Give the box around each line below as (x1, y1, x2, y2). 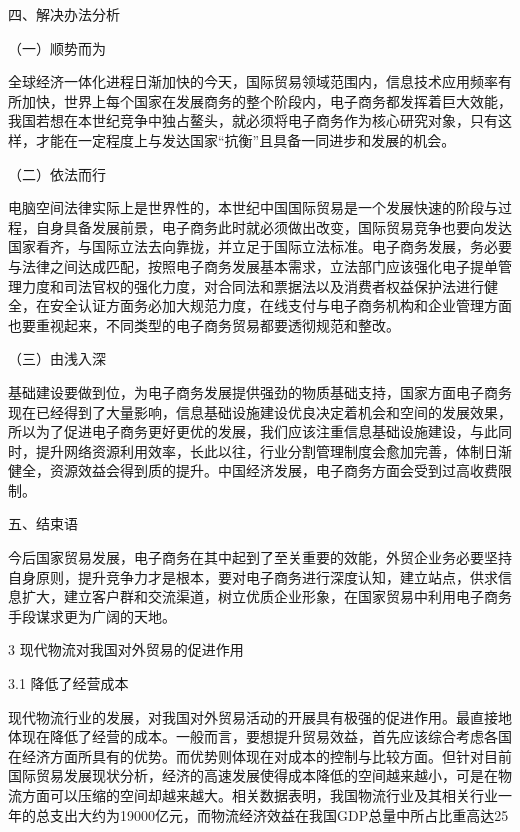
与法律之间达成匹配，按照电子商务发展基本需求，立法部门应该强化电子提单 (8, 255, 498, 276)
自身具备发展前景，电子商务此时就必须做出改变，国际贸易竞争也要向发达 (35, 216, 512, 237)
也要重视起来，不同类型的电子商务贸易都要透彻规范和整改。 (8, 314, 400, 335)
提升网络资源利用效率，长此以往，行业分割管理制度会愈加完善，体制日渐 (35, 440, 512, 461)
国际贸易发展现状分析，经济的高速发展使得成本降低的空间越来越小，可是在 (8, 765, 498, 786)
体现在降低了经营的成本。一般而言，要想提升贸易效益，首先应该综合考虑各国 (8, 726, 512, 747)
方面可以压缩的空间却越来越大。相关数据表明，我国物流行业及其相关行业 (21, 785, 498, 805)
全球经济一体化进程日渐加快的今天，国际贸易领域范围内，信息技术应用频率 (8, 71, 498, 92)
